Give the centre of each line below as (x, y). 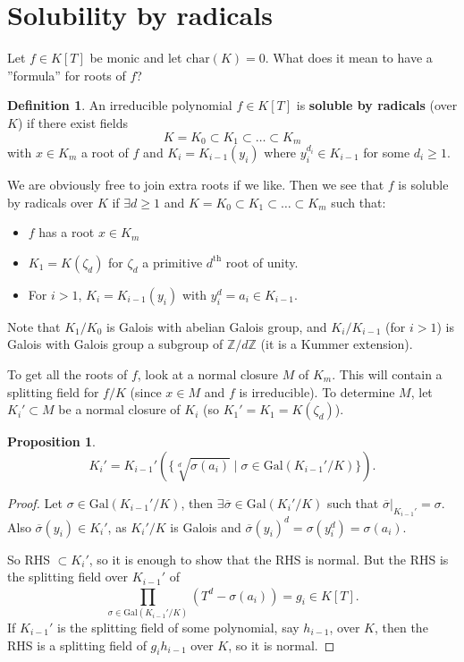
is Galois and (206, 526)
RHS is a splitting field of (77, 645)
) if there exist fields (72, 122)
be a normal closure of (119, 409)
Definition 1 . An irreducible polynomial (120, 105)
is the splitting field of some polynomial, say (178, 627)
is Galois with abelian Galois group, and (216, 326)
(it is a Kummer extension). (337, 344)
